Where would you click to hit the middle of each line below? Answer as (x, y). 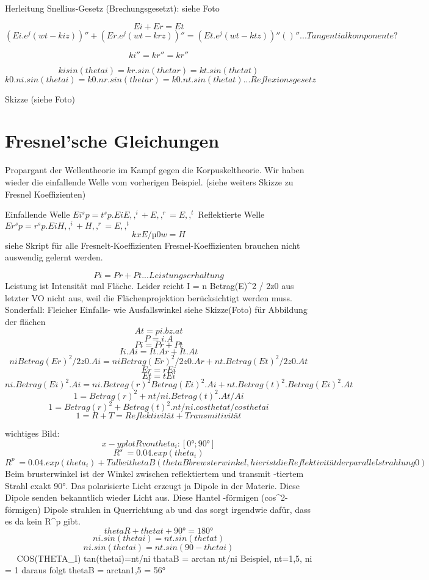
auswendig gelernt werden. (54, 257)
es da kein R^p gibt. (43, 521)
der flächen (25, 321)
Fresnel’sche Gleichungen (112, 141)
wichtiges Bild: (32, 433)
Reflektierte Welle (231, 214)
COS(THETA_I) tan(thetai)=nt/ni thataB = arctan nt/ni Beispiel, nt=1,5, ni (159, 558)
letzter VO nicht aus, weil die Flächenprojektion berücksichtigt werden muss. (149, 297)
